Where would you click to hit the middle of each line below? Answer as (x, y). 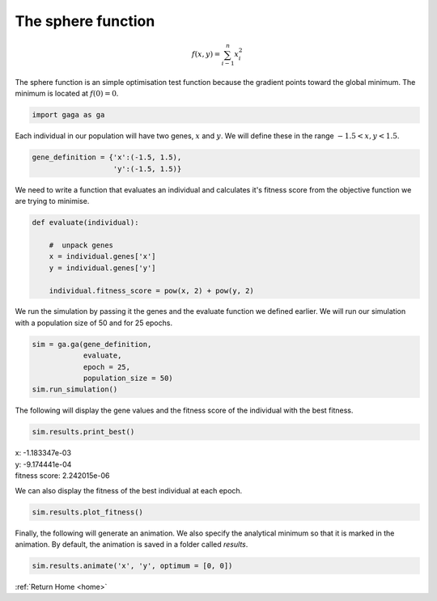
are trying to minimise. (52, 201)
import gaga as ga (68, 115)
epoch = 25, (107, 367)
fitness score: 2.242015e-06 (62, 476)
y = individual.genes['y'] (103, 268)
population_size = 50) (128, 379)
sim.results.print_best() (83, 432)
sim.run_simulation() (75, 389)
